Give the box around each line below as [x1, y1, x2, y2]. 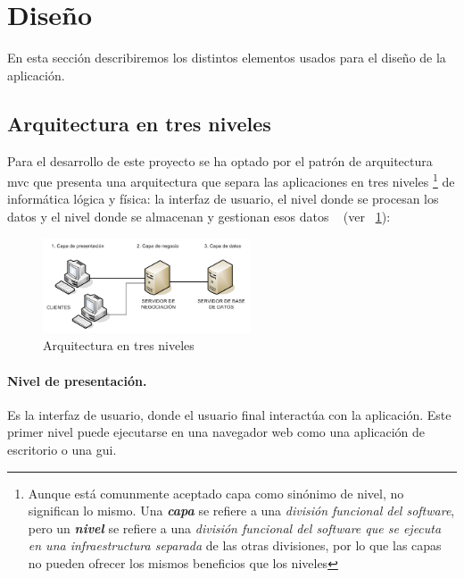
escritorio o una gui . [7, 440, 117, 458]
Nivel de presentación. [7, 371, 147, 390]
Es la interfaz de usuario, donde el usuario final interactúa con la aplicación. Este [7, 405, 452, 423]
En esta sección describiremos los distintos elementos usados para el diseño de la [7, 48, 446, 67]
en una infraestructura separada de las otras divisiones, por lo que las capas [28, 536, 442, 555]
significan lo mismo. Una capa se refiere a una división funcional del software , [28, 501, 455, 520]
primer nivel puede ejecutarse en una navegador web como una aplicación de [7, 423, 426, 441]
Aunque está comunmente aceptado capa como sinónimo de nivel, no [28, 483, 404, 502]
